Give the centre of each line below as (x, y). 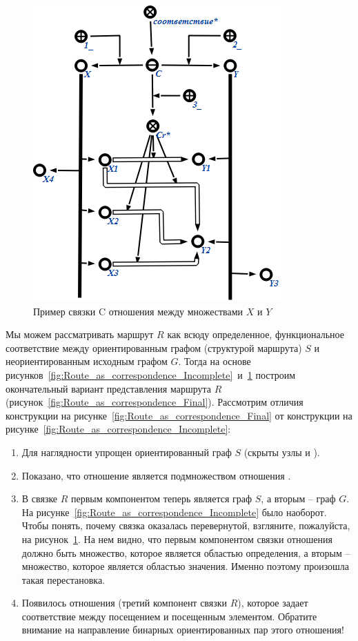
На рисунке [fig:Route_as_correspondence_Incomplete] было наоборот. (174, 512)
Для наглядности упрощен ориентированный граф (127, 452)
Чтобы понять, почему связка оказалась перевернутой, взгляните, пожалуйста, (186, 525)
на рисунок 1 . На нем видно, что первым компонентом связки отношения (177, 539)
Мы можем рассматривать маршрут (80, 334)
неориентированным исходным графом (87, 361)
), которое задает (273, 603)
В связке (40, 499)
